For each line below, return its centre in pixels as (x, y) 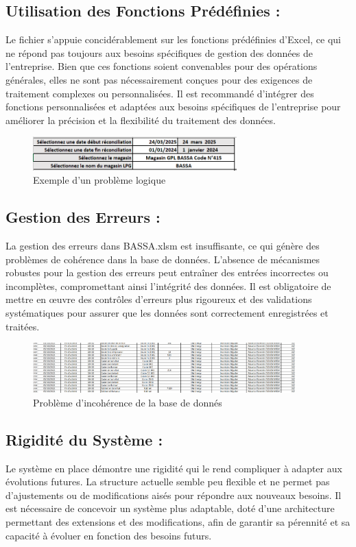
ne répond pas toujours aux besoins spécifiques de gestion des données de (159, 52)
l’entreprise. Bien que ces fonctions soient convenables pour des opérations (162, 66)
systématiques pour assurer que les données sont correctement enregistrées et (167, 312)
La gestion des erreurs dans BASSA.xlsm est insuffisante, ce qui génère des (163, 245)
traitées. (23, 326)
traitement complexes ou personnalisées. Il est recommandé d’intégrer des (160, 93)
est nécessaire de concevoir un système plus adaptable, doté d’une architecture (170, 508)
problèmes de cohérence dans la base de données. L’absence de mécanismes (163, 259)
